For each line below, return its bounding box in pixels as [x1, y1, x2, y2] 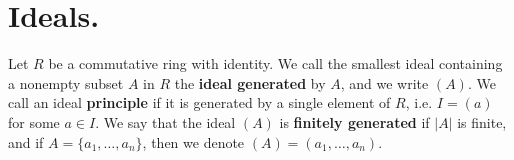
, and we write [340, 72, 429, 93]
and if [8, 131, 44, 152]
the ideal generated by [174, 72, 326, 93]
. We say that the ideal [95, 111, 236, 132]
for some [8, 111, 60, 132]
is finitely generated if [279, 111, 430, 132]
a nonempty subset [8, 72, 124, 93]
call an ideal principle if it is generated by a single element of [8, 92, 391, 113]
